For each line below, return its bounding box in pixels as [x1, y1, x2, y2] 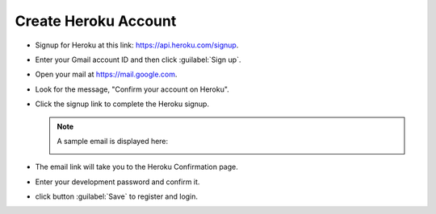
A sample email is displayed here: [57, 136, 169, 146]
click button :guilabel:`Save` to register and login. [35, 191, 198, 201]
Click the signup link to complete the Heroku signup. [35, 99, 210, 109]
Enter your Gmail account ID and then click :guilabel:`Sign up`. [35, 55, 241, 64]
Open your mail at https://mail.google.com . [35, 69, 178, 80]
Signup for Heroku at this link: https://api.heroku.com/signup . [35, 40, 239, 50]
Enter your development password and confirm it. [35, 177, 200, 187]
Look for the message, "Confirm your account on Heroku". [35, 84, 229, 94]
